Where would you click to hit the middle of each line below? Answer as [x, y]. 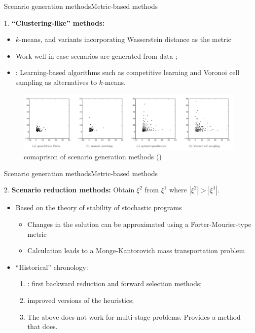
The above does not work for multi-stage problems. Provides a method [134, 316]
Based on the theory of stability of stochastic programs [99, 207]
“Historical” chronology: [52, 267]
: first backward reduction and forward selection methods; [115, 283]
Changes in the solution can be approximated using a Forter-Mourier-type [139, 224]
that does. [42, 326]
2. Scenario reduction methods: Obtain [69, 190]
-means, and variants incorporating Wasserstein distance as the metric [125, 39]
